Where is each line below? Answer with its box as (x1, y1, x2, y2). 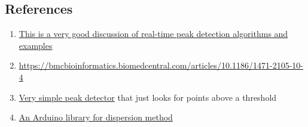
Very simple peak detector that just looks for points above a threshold (19, 91, 277, 103)
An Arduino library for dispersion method (19, 111, 173, 123)
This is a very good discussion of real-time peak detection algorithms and (19, 27, 288, 40)
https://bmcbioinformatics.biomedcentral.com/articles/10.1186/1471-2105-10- (19, 59, 303, 72)
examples (19, 39, 53, 51)
